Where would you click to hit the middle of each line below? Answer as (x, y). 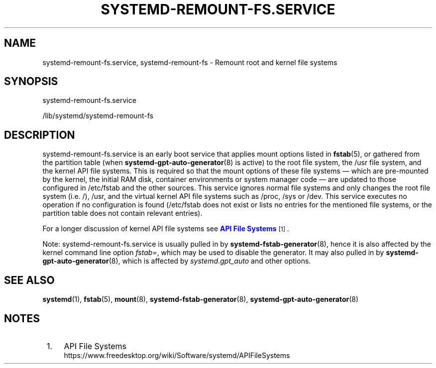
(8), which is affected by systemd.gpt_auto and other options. (210, 261)
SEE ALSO (29, 280)
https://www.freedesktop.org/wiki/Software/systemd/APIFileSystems (177, 355)
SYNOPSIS (31, 82)
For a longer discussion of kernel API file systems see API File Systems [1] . (166, 229)
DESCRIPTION (40, 135)
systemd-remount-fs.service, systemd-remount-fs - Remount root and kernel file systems (190, 62)
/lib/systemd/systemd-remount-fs (98, 116)
